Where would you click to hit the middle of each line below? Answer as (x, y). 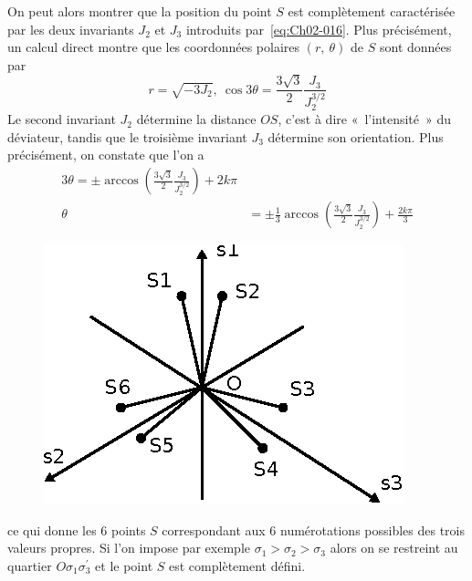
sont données (415, 47)
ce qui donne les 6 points (77, 529)
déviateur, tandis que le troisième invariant (127, 136)
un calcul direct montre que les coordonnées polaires (154, 47)
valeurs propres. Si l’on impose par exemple (129, 548)
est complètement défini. (237, 565)
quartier (30, 565)
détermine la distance (196, 119)
